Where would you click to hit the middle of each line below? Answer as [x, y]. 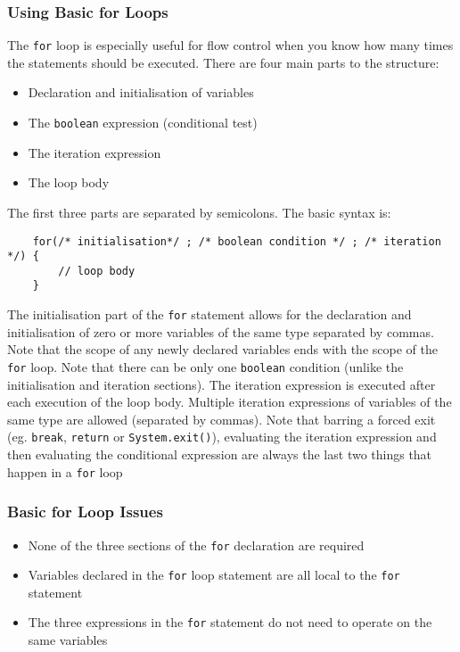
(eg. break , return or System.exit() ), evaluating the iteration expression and [222, 437]
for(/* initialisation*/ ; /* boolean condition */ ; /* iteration [237, 241]
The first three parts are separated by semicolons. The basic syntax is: [199, 212]
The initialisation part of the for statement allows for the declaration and [209, 314]
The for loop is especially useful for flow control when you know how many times [230, 45]
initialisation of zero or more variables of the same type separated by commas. [221, 331]
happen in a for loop [65, 471]
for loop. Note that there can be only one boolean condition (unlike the [205, 366]
